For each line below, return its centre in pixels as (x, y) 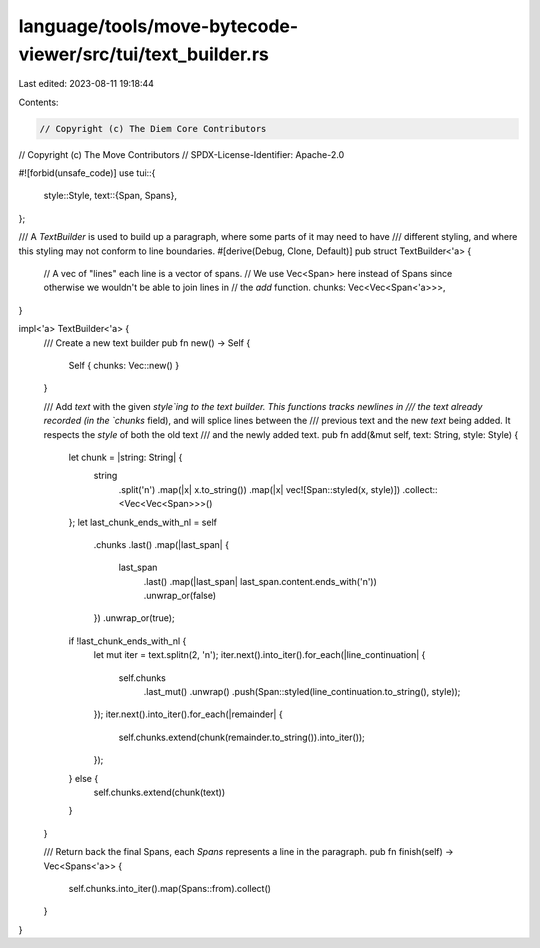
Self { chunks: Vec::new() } (124, 365)
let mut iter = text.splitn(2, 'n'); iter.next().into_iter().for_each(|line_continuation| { (259, 655)
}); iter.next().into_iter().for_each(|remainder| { (188, 714)
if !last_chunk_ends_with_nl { (127, 641)
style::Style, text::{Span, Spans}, (110, 196)
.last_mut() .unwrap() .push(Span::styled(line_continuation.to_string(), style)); (302, 692)
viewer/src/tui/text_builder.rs (144, 54)
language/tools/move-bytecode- (158, 26)
